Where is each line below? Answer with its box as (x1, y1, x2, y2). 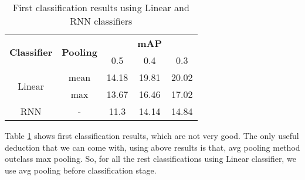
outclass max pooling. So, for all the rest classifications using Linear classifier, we (5, 152, 296, 165)
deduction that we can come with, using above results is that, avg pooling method (5, 141, 300, 153)
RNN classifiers (70, 14, 133, 28)
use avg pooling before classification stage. (5, 164, 157, 176)
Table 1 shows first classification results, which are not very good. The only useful (5, 130, 299, 141)
